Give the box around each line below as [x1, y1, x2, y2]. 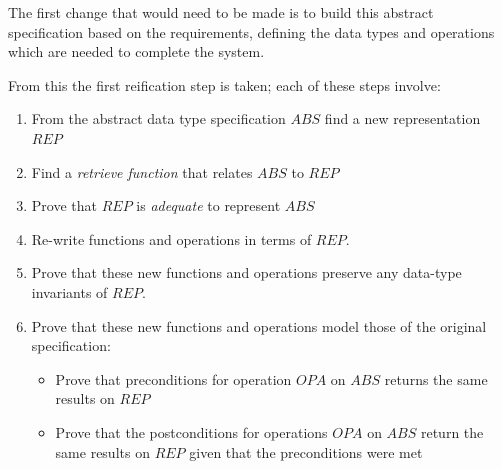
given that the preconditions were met [189, 441, 423, 462]
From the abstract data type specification [31, 108, 286, 129]
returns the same [384, 368, 488, 389]
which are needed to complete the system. [8, 41, 265, 62]
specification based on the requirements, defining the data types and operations [8, 21, 495, 42]
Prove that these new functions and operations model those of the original [31, 315, 487, 336]
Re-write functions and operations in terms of [31, 228, 312, 249]
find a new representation [324, 108, 481, 129]
